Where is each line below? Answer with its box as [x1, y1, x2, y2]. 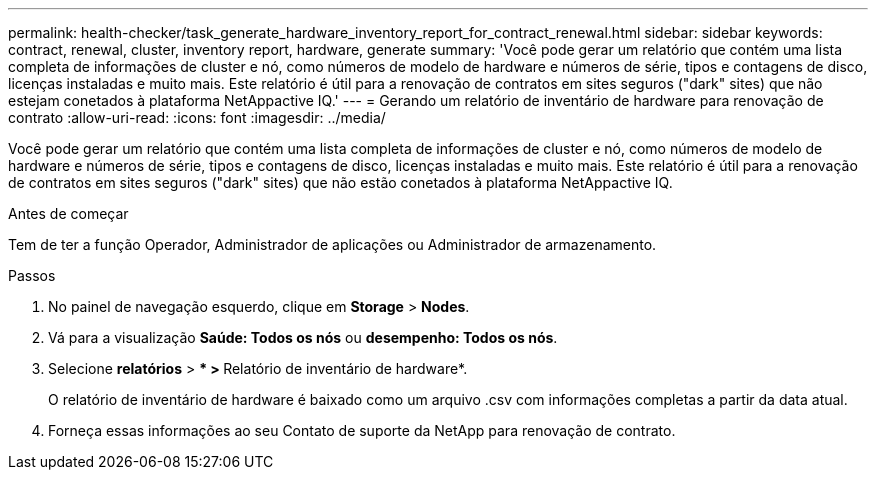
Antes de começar [8, 205, 129, 222]
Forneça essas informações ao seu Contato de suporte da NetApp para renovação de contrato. [48, 422, 676, 439]
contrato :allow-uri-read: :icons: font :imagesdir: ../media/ [8, 109, 386, 126]
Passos [8, 267, 56, 284]
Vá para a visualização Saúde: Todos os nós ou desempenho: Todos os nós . [48, 329, 558, 346]
